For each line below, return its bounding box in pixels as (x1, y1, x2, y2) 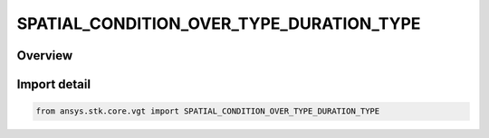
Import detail (16, 77, 91, 92)
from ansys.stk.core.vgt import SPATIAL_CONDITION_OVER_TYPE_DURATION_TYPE (35, 106, 380, 116)
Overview (16, 48, 73, 63)
